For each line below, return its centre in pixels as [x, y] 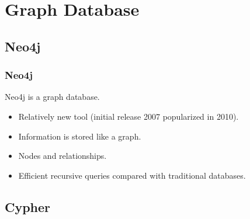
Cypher [28, 206]
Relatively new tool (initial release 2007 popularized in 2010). [129, 116]
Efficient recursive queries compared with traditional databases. [132, 175]
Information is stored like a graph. [80, 136]
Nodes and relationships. [62, 156]
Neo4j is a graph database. [52, 97]
